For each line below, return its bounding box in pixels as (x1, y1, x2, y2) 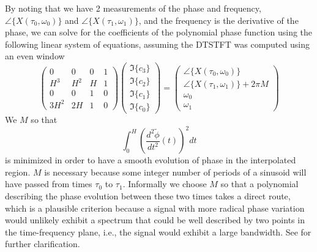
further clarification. (5, 237, 80, 250)
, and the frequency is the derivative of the (138, 13, 299, 26)
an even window (5, 50, 65, 62)
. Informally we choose (122, 177, 207, 190)
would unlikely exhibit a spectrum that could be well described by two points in (5, 213, 305, 226)
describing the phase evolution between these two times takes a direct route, (5, 190, 291, 202)
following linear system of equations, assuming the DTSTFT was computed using (5, 37, 310, 50)
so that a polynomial (220, 177, 299, 190)
